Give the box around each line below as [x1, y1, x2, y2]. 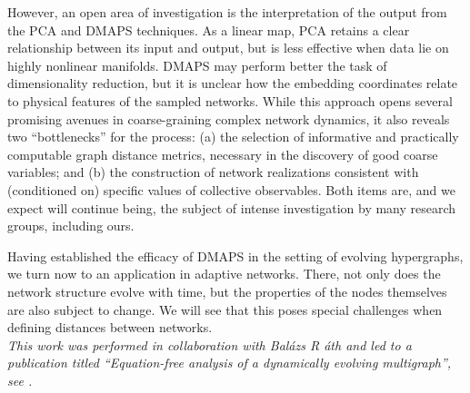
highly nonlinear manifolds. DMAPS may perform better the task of [7, 55, 387, 74]
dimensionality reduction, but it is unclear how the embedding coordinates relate [7, 74, 458, 93]
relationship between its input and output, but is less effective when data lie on [7, 38, 449, 57]
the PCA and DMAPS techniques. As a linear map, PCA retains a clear [7, 20, 410, 39]
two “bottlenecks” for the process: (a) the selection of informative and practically [7, 127, 459, 146]
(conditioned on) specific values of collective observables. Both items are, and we [7, 180, 455, 199]
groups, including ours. [7, 216, 135, 235]
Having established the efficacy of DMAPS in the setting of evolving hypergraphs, [7, 246, 464, 265]
